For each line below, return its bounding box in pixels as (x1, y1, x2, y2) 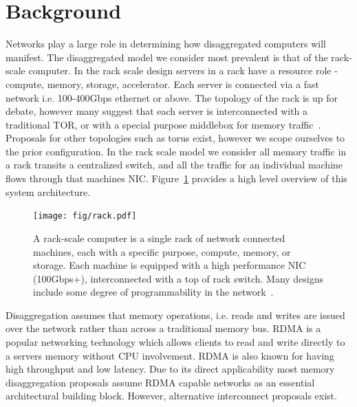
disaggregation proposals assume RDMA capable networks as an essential (6, 375, 315, 389)
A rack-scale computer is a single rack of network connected (33, 230, 285, 245)
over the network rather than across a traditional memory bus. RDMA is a (6, 321, 321, 335)
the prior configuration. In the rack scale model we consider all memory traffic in (6, 144, 347, 158)
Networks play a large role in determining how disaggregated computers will (6, 36, 326, 51)
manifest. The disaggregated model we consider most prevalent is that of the (6, 49, 328, 64)
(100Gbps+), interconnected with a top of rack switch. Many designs (33, 271, 324, 285)
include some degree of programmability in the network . (33, 285, 274, 299)
